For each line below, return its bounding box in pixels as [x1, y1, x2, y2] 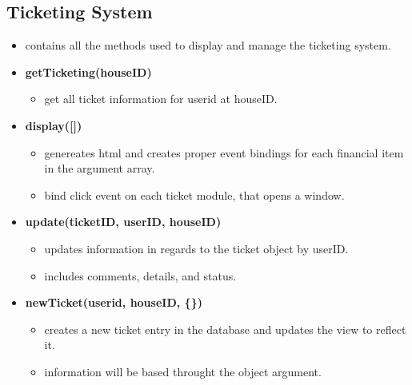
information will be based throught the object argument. [44, 363, 322, 379]
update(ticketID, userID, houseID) [25, 213, 222, 230]
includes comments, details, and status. [44, 267, 237, 284]
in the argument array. [44, 160, 155, 177]
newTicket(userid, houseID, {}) [25, 294, 202, 311]
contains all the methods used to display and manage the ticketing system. [25, 37, 391, 54]
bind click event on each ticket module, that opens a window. [44, 186, 345, 203]
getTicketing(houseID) [25, 63, 152, 80]
